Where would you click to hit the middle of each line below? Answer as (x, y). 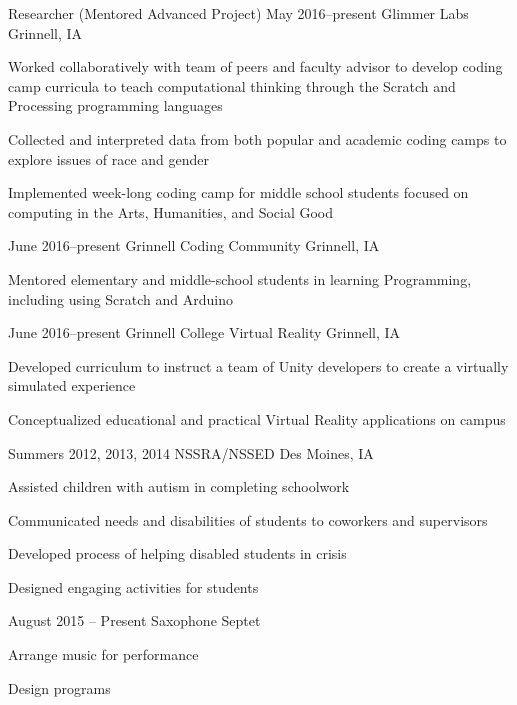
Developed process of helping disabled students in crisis (177, 553)
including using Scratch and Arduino (120, 298)
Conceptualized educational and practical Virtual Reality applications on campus (257, 418)
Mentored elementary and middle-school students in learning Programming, (240, 278)
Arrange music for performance (103, 654)
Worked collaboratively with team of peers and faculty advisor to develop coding (255, 66)
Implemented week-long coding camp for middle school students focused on (238, 192)
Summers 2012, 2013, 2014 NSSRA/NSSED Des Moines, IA (191, 452)
